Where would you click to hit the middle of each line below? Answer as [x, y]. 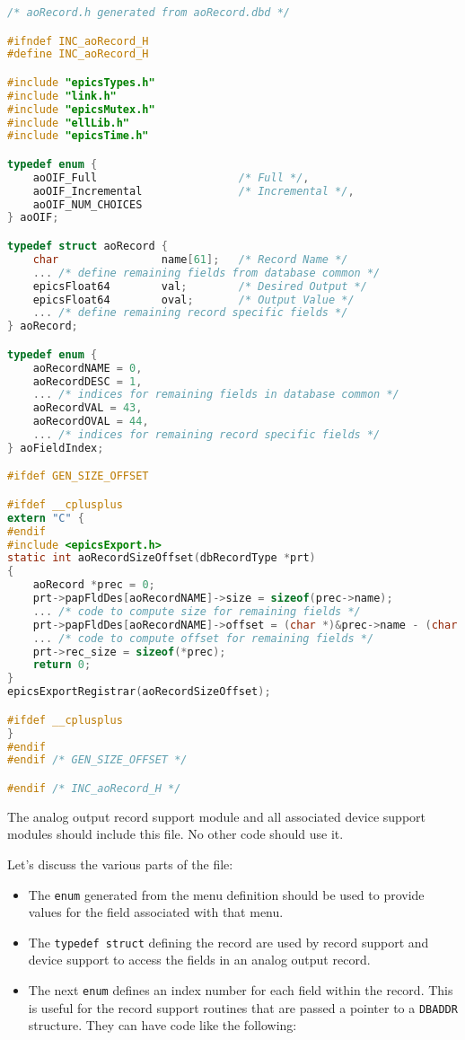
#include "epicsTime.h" [78, 136]
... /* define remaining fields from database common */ [206, 273]
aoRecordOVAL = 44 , [91, 422]
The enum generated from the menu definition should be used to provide [226, 894]
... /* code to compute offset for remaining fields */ [203, 638]
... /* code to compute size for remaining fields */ [197, 611]
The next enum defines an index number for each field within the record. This [241, 990]
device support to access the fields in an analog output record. [199, 960]
